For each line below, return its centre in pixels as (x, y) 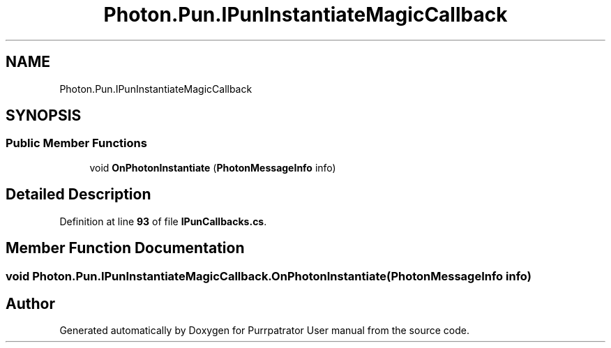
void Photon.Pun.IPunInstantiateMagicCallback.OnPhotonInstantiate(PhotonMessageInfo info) (269, 276)
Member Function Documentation (125, 248)
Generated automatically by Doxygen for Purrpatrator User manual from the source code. (264, 331)
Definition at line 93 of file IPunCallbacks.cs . (163, 221)
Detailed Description (78, 195)
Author (30, 303)
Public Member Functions (76, 143)
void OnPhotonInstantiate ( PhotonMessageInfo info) (213, 167)
